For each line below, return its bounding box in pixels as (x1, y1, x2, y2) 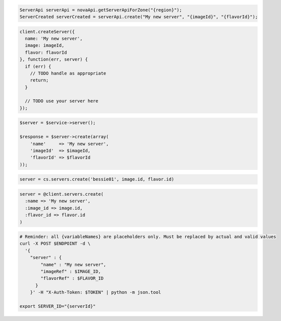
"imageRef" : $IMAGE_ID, (40, 269, 101, 274)
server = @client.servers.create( (19, 191, 104, 197)
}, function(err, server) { (19, 57, 88, 62)
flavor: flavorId (25, 50, 67, 55)
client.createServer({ (19, 29, 75, 34)
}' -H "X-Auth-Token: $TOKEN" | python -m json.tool (30, 290, 161, 295)
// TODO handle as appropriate (30, 70, 106, 76)
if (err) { (25, 64, 52, 69)
